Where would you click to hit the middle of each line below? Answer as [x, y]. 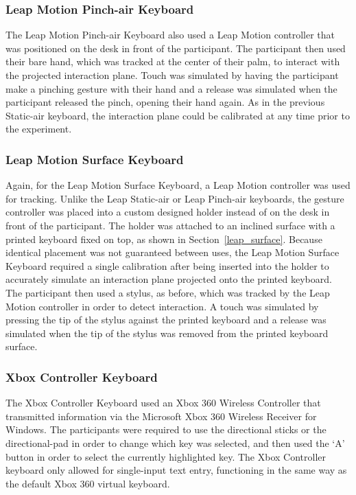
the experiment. [39, 129]
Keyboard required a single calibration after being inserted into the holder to [167, 265]
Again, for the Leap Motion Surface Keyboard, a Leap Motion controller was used [178, 185]
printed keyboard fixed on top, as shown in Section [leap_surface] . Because [164, 239]
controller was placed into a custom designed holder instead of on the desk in [168, 212]
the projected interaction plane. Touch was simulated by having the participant [172, 75]
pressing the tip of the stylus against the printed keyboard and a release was [166, 320]
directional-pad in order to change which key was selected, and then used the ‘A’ [175, 442]
